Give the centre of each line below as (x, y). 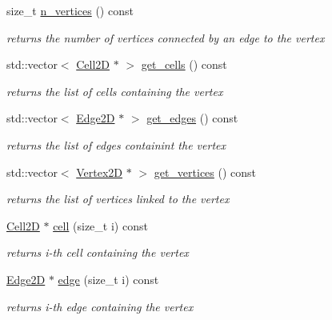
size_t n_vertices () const (70, 10)
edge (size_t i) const (108, 279)
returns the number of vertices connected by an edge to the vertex (166, 37)
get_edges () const (192, 118)
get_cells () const (184, 64)
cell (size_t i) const (100, 225)
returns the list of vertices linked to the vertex (118, 199)
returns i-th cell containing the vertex (98, 252)
